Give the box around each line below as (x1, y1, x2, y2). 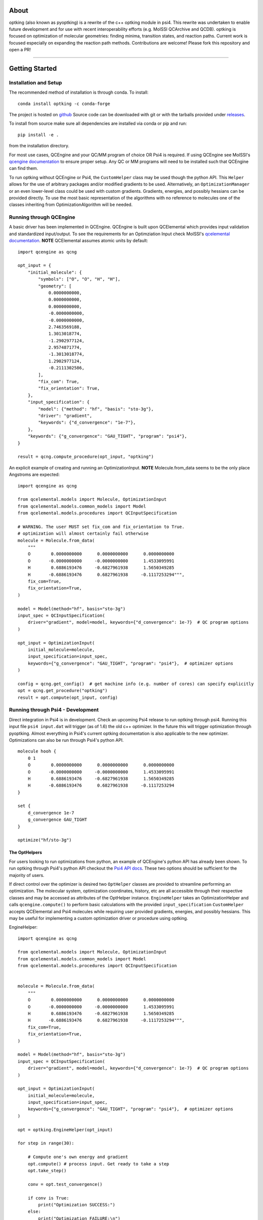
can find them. (9, 165, 38, 171)
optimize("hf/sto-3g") (18, 837, 72, 843)
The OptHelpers (9, 850, 42, 855)
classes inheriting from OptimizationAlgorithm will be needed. (9, 202, 133, 207)
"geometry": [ (38, 283, 72, 289)
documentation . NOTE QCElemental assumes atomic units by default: (9, 238, 149, 244)
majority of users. (9, 872, 45, 878)
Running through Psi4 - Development (9, 707, 99, 713)
